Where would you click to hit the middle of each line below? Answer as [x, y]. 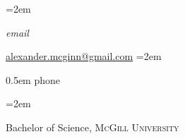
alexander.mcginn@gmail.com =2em [84, 56]
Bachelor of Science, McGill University [92, 127]
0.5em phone [33, 79]
